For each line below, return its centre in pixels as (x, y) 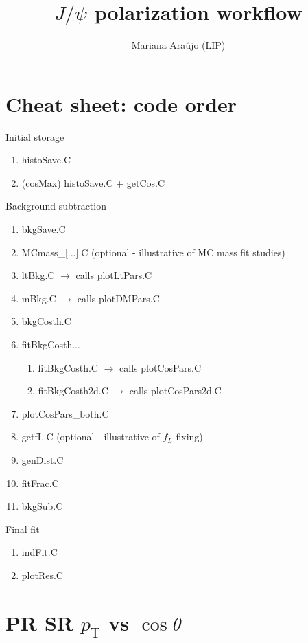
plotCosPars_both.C (65, 413)
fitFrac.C (40, 483)
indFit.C (39, 552)
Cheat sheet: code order (121, 103)
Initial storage (35, 136)
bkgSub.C (42, 506)
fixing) (189, 437)
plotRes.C (42, 575)
